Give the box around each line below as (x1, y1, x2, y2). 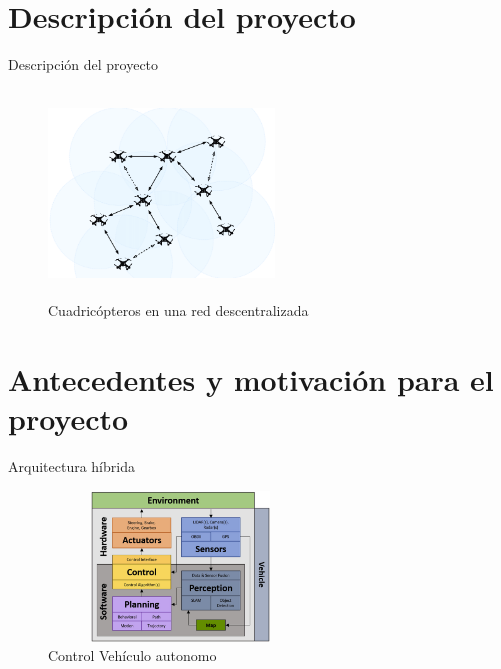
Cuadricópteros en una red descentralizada (48, 300, 309, 321)
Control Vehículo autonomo (48, 645, 217, 666)
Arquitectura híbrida (8, 456, 135, 477)
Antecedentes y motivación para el (8, 358, 494, 399)
